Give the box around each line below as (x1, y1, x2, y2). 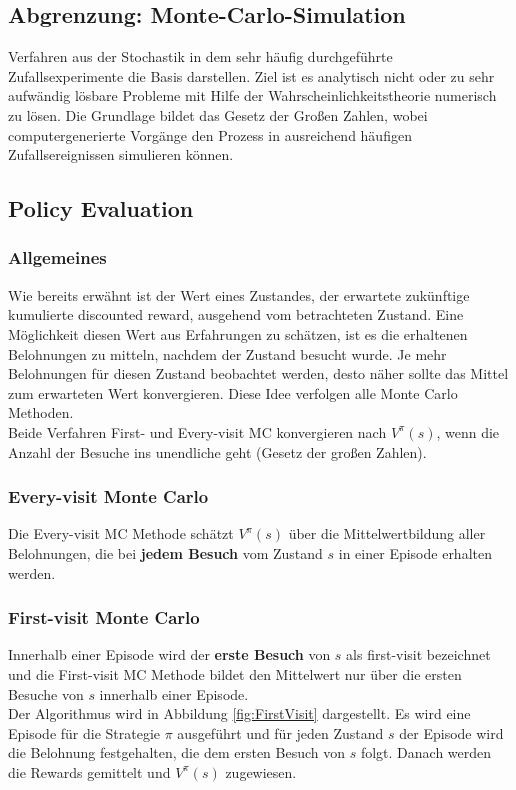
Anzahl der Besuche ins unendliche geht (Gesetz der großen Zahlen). (8, 441, 427, 462)
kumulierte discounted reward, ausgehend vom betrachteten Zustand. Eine (8, 304, 464, 325)
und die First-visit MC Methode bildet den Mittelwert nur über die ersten (8, 663, 462, 684)
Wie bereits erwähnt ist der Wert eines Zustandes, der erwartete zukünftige (8, 284, 470, 305)
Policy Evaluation (8, 193, 194, 224)
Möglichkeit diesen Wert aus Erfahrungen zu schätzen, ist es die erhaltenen (8, 323, 468, 344)
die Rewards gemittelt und (8, 761, 171, 782)
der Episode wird (399, 722, 504, 743)
